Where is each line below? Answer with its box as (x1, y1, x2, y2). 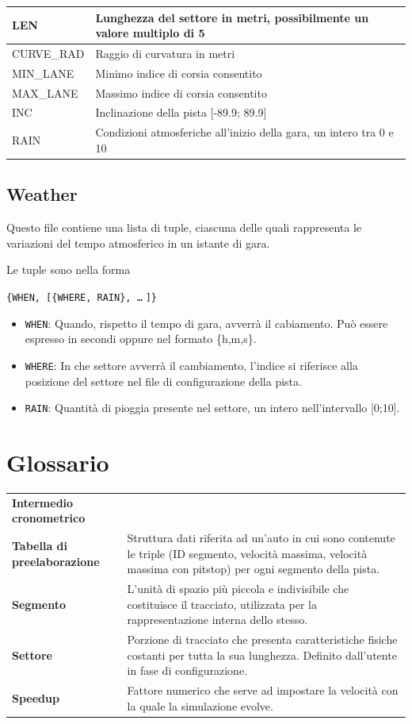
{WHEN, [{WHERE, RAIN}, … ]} (6, 291, 158, 303)
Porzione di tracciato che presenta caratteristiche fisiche (127, 631, 398, 648)
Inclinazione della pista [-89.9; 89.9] (95, 104, 267, 121)
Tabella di (12, 537, 67, 553)
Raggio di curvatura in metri (95, 44, 235, 61)
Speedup (12, 690, 59, 706)
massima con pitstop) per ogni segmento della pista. (127, 560, 380, 577)
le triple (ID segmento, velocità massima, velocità (127, 545, 368, 561)
